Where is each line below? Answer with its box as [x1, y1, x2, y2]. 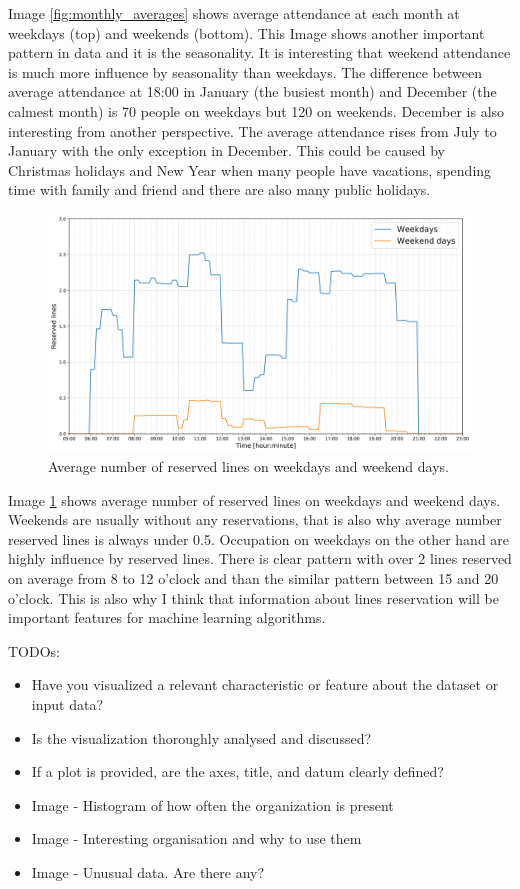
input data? [31, 693, 103, 714]
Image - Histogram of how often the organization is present [31, 794, 394, 815]
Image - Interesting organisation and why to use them [31, 828, 362, 849]
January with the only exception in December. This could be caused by [8, 140, 445, 161]
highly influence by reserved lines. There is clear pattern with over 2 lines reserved [8, 548, 512, 569]
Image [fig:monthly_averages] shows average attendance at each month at [8, 3, 460, 23]
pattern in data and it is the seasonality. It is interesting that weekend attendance [8, 42, 511, 63]
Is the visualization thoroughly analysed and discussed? [31, 727, 372, 748]
